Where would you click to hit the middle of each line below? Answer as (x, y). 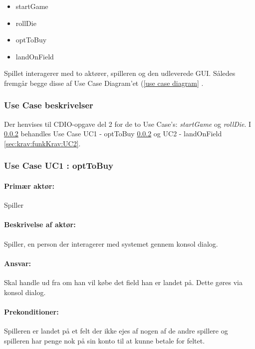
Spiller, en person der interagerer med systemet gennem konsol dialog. (111, 243)
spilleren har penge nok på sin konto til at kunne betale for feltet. (105, 340)
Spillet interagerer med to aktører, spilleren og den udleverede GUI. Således (120, 73)
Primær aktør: (29, 186)
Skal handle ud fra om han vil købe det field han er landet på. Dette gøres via (123, 282)
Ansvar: (17, 263)
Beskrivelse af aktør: (40, 224)
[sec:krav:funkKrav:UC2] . (42, 143)
